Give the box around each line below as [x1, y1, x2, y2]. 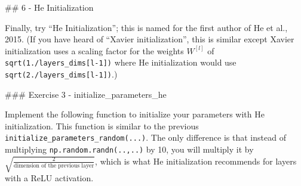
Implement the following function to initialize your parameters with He [5, 108, 265, 120]
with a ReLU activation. [5, 172, 94, 184]
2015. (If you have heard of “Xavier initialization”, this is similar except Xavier [5, 33, 294, 45]
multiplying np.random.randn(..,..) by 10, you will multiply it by [5, 143, 254, 156]
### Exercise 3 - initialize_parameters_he [5, 88, 167, 100]
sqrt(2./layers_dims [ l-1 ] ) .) [5, 68, 118, 80]
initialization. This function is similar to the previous [5, 119, 199, 132]
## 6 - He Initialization [5, 1, 94, 13]
